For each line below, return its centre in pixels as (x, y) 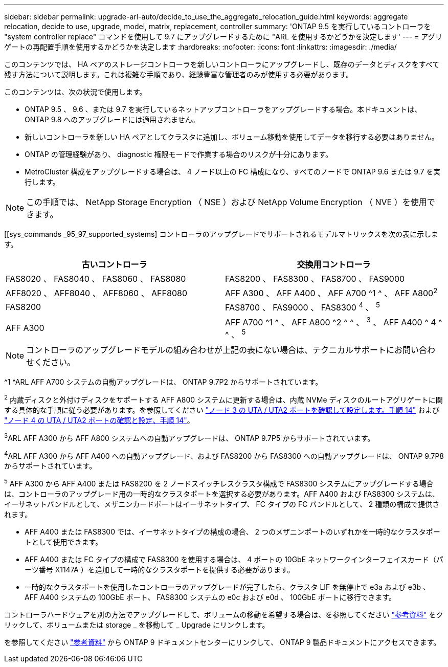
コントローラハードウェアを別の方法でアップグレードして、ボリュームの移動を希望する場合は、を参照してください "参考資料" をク (224, 614)
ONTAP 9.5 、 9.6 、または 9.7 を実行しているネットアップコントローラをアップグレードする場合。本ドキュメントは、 (223, 109)
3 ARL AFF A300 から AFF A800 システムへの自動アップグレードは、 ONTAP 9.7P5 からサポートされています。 (189, 437)
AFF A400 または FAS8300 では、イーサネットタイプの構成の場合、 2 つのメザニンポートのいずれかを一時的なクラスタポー (232, 531)
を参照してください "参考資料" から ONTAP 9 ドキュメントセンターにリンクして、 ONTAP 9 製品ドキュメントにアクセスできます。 (222, 642)
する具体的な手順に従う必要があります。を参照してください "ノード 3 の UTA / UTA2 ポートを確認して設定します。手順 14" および (222, 410)
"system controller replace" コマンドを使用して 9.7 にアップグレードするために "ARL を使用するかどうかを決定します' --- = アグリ (223, 37)
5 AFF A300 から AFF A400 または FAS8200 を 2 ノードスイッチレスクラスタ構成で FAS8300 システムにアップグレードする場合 (219, 483)
